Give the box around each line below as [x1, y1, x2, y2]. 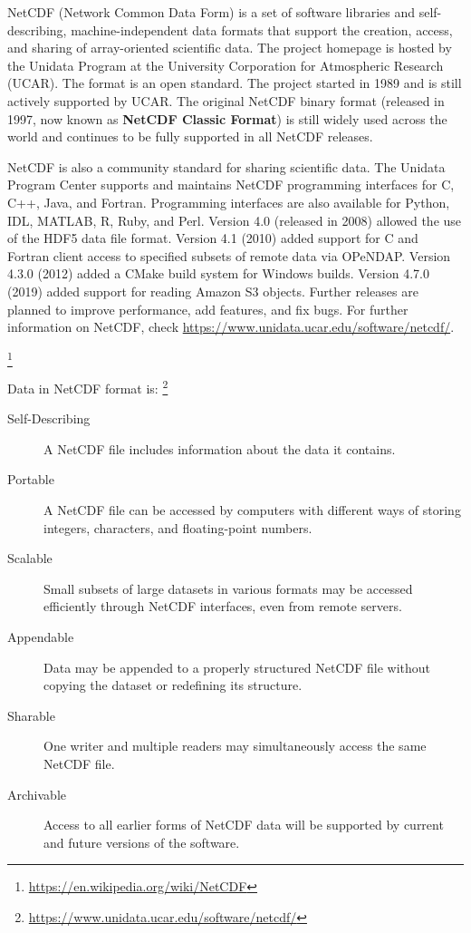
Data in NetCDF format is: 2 [7, 376, 168, 397]
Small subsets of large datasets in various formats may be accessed [43, 578, 413, 598]
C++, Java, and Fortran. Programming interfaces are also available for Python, [7, 192, 450, 211]
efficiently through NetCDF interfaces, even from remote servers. [43, 597, 402, 616]
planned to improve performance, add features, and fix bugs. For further [7, 299, 409, 318]
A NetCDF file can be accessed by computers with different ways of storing [43, 501, 461, 520]
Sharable [7, 705, 55, 724]
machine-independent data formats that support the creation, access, [71, 20, 453, 39]
